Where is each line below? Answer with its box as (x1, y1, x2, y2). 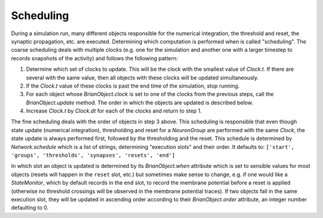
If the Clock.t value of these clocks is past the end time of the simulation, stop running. (26, 82, 240, 89)
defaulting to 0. (11, 204, 49, 211)
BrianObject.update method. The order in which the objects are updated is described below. (26, 99, 254, 106)
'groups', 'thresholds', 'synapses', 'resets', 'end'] (11, 152, 176, 159)
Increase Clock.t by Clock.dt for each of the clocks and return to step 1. (26, 107, 202, 114)
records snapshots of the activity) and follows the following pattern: (11, 54, 178, 62)
